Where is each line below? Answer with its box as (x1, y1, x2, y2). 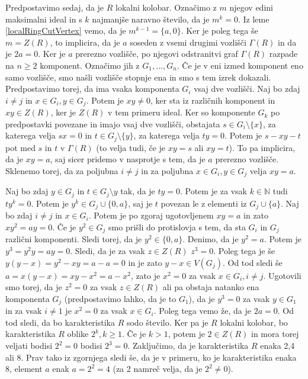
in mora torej (251, 327, 299, 340)
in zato (243, 209, 269, 221)
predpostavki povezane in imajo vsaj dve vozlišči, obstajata (5, 117, 220, 130)
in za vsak (5, 304, 42, 317)
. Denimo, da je (182, 233, 239, 245)
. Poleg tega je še (213, 245, 275, 257)
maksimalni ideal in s (5, 12, 82, 25)
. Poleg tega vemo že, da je (153, 304, 251, 317)
